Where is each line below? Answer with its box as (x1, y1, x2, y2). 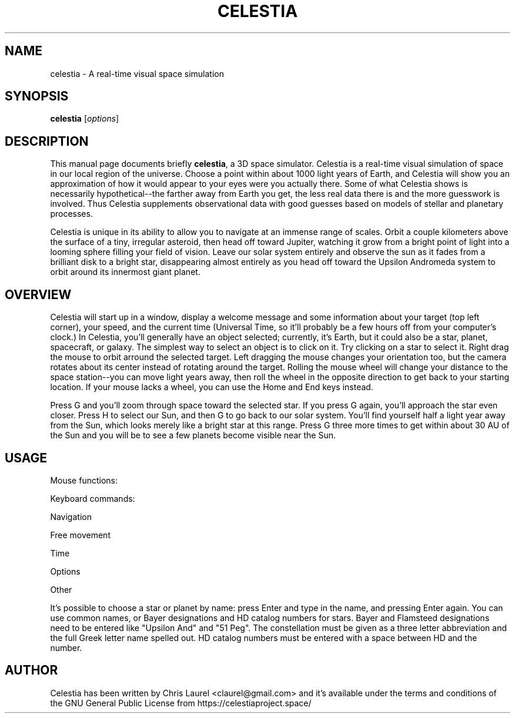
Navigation (50, 511, 92, 522)
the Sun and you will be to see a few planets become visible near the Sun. (50, 430, 336, 441)
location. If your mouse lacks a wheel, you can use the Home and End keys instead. (50, 382, 373, 392)
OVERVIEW (5, 287, 72, 302)
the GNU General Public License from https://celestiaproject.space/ (50, 697, 312, 708)
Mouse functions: (50, 475, 118, 485)
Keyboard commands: (50, 493, 135, 504)
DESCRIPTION (5, 133, 89, 149)
